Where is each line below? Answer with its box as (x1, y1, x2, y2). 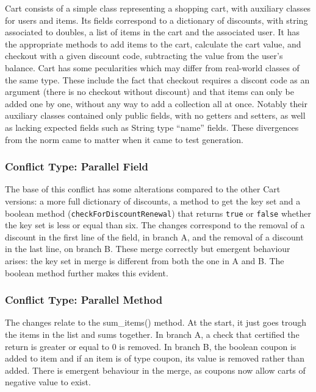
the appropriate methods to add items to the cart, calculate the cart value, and (5, 37, 301, 50)
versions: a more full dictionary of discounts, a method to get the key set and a (5, 194, 301, 207)
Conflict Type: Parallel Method (5, 292, 163, 307)
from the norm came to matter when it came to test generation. (5, 133, 244, 145)
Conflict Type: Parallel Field (5, 159, 148, 174)
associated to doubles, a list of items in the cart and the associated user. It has (5, 26, 300, 38)
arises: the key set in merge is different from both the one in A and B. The (5, 254, 284, 267)
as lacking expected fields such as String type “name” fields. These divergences (5, 121, 299, 133)
